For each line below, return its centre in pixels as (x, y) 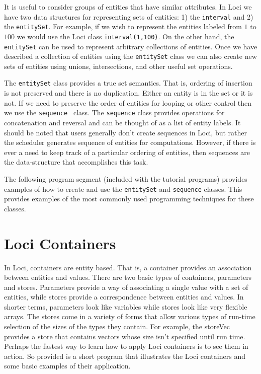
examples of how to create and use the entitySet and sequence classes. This (123, 189)
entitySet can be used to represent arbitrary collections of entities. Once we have (131, 46)
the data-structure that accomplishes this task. (76, 162)
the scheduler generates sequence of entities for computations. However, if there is (130, 142)
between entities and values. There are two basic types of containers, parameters (128, 277)
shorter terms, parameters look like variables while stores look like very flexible (126, 306)
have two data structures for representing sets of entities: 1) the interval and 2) (129, 16)
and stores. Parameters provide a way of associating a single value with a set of (126, 287)
